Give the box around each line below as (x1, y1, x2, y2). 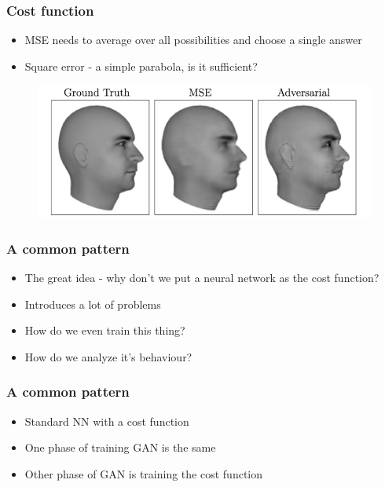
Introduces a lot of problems (24, 295, 161, 312)
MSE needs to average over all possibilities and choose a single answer (24, 31, 362, 48)
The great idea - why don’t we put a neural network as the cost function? (24, 269, 379, 285)
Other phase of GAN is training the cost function (24, 465, 262, 482)
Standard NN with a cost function (24, 412, 189, 429)
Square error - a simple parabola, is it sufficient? (24, 57, 258, 74)
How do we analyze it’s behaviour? (24, 348, 192, 364)
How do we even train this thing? (24, 322, 185, 339)
